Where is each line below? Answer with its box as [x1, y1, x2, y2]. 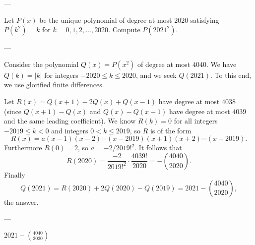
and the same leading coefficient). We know [4, 116, 136, 126]
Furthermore [4, 142, 42, 153]
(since [4, 106, 22, 116]
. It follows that [134, 142, 182, 153]
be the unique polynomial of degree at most [39, 14, 172, 25]
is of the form [150, 125, 191, 135]
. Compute [108, 24, 140, 35]
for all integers [174, 116, 218, 126]
